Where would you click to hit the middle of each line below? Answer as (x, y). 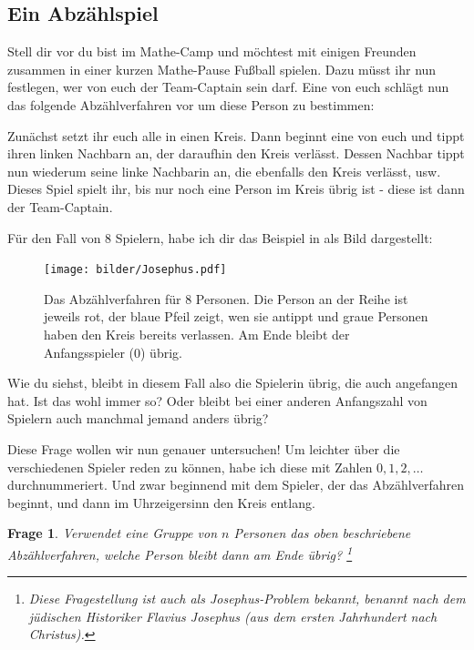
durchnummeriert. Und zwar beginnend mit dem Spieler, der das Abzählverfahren (236, 485)
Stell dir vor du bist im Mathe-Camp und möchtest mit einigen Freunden (212, 51)
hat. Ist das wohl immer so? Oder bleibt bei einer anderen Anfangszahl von (217, 400)
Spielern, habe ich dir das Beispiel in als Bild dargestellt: (274, 237)
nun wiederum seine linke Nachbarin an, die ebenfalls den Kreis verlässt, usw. (224, 171)
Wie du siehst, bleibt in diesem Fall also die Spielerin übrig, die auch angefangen (233, 383)
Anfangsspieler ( (89, 352)
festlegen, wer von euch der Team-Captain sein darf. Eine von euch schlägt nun (228, 87)
